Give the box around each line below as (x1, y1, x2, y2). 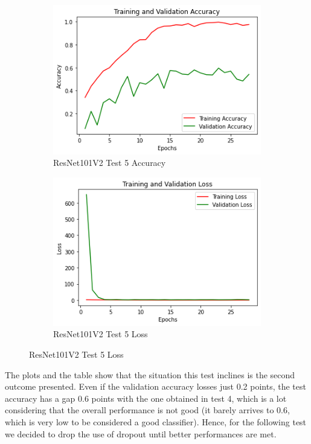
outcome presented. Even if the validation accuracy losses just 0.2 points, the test (5, 380, 306, 393)
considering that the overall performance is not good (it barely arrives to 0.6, (5, 404, 290, 416)
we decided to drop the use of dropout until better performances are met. (5, 427, 277, 440)
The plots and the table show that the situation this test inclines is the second (5, 368, 295, 381)
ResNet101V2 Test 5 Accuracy (53, 156, 166, 169)
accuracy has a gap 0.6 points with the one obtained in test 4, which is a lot (5, 392, 287, 404)
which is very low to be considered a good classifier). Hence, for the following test (5, 415, 307, 428)
